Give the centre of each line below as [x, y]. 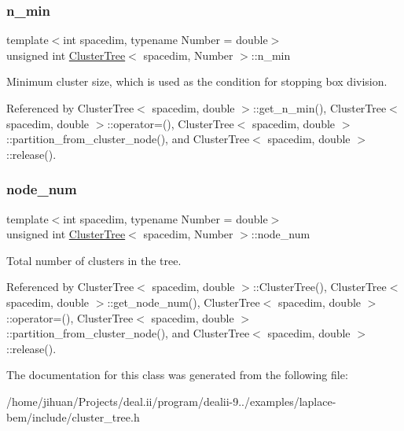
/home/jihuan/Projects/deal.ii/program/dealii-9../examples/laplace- [171, 401]
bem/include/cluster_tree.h [73, 416]
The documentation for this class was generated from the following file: [177, 375]
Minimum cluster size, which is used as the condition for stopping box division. [197, 81]
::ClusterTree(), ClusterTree [320, 287]
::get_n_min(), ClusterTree [320, 108]
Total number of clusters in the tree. [94, 260]
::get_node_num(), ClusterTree [184, 302]
